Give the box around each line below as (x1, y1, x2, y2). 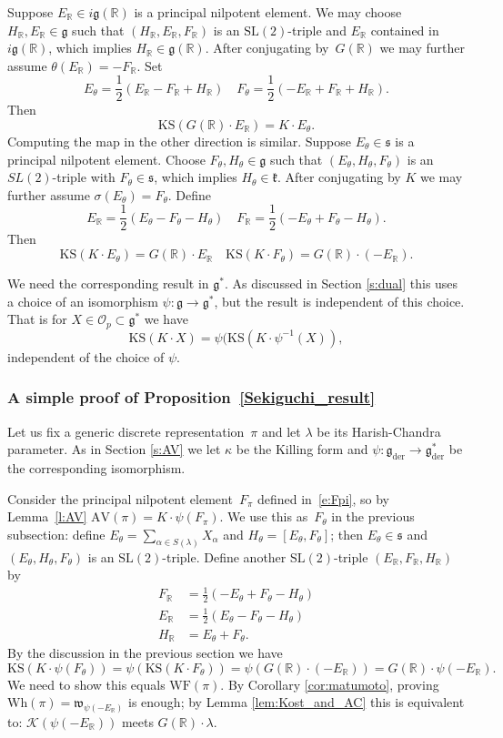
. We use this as (219, 507, 308, 526)
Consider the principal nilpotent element (7, 489, 233, 508)
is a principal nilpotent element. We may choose (134, 3, 402, 21)
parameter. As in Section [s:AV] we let (7, 440, 221, 459)
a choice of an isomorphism (7, 291, 158, 310)
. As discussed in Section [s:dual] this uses (224, 274, 458, 293)
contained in (370, 20, 439, 39)
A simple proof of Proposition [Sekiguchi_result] (7, 386, 376, 409)
